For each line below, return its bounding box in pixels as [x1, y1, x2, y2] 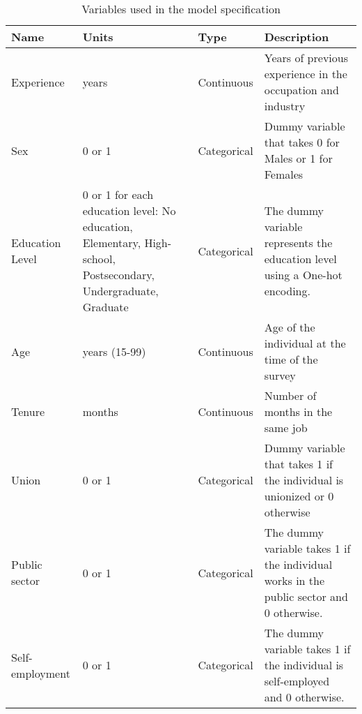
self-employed [264, 673, 330, 689]
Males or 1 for [264, 150, 333, 166]
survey [264, 367, 296, 383]
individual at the [264, 335, 346, 351]
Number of [264, 387, 317, 403]
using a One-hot [264, 267, 343, 283]
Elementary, [82, 235, 141, 251]
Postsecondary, [82, 267, 155, 283]
